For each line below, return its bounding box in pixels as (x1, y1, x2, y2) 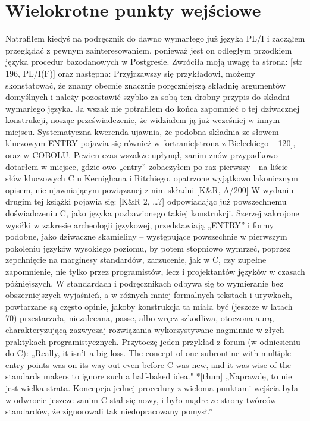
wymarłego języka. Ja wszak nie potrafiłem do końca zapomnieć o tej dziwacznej (5, 102, 300, 114)
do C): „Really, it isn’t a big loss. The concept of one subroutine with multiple (5, 347, 292, 359)
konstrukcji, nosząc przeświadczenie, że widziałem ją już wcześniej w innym (5, 114, 280, 126)
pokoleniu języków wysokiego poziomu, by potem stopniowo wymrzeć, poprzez (5, 241, 290, 254)
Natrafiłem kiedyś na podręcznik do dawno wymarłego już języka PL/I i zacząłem (5, 32, 305, 45)
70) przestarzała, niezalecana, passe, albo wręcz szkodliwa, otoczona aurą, (5, 312, 274, 324)
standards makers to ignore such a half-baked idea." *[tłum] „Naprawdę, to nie (5, 370, 292, 382)
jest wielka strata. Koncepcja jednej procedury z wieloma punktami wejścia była (5, 381, 298, 394)
